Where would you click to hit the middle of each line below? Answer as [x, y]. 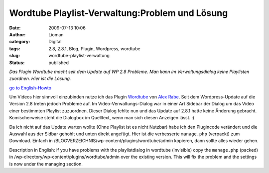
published [59, 63]
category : [20, 42]
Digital [55, 42]
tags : [15, 48]
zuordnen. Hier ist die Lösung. [40, 79]
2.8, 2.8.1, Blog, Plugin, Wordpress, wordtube [94, 48]
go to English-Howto [30, 87]
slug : [14, 56]
